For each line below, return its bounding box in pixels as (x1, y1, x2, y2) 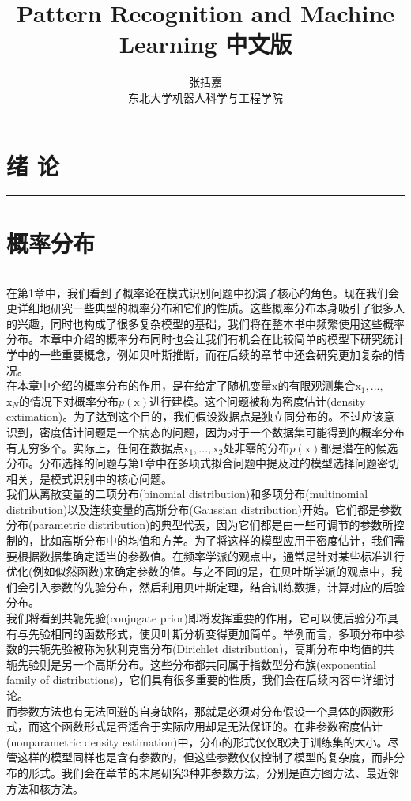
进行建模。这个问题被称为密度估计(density (149, 392, 366, 409)
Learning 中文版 (119, 28, 292, 60)
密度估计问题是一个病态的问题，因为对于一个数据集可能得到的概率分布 (39, 423, 405, 440)
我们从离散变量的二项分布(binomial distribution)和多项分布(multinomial (6, 486, 368, 502)
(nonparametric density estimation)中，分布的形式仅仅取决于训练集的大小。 (6, 733, 388, 750)
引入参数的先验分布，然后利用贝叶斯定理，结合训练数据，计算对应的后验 (28, 578, 405, 595)
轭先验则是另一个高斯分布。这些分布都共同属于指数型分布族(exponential (6, 656, 376, 672)
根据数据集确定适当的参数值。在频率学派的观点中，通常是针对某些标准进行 (17, 547, 405, 564)
